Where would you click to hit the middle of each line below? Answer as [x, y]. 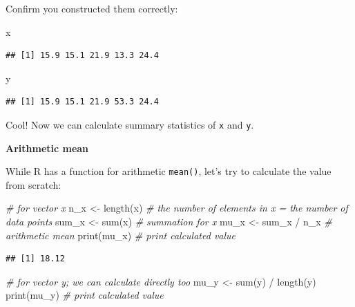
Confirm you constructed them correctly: [92, 8]
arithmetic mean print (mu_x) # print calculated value [121, 235]
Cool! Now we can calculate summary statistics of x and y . [130, 124]
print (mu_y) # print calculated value [85, 295]
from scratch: [33, 184]
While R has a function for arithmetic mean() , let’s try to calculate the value [169, 171]
